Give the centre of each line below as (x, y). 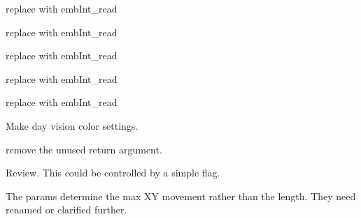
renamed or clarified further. (66, 210)
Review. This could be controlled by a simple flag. (113, 173)
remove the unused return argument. (84, 149)
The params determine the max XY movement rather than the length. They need (181, 196)
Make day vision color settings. (72, 125)
